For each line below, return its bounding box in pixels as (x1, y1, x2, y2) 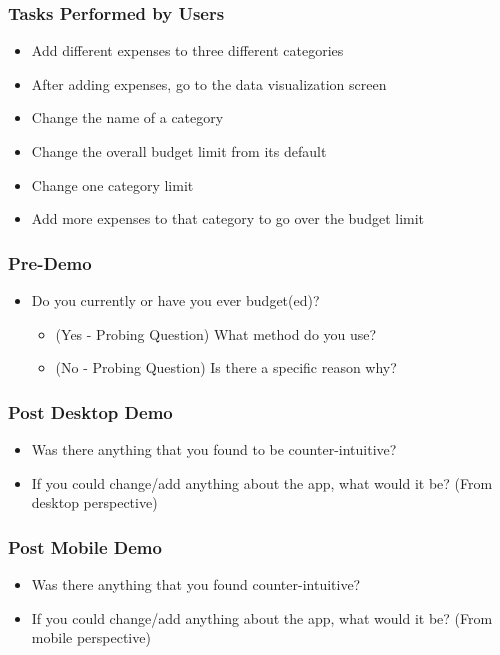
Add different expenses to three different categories (31, 40, 344, 61)
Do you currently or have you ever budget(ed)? (31, 290, 320, 310)
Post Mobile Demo (8, 534, 162, 559)
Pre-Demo (8, 250, 92, 275)
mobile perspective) (31, 627, 151, 648)
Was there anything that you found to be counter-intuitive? (31, 439, 397, 459)
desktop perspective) (31, 492, 158, 513)
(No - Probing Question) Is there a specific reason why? (55, 357, 397, 378)
